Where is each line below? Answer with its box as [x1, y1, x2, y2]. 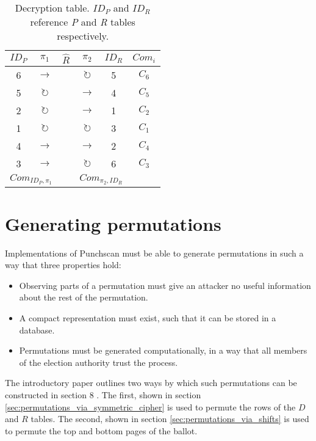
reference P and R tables [30, 15, 135, 29]
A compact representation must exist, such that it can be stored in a [19, 311, 276, 324]
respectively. [57, 29, 109, 43]
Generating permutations [5, 211, 221, 236]
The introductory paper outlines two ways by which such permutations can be [5, 376, 297, 389]
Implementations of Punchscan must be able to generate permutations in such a [5, 246, 304, 259]
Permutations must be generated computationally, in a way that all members [19, 344, 307, 357]
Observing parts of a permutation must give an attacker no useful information [19, 279, 311, 291]
